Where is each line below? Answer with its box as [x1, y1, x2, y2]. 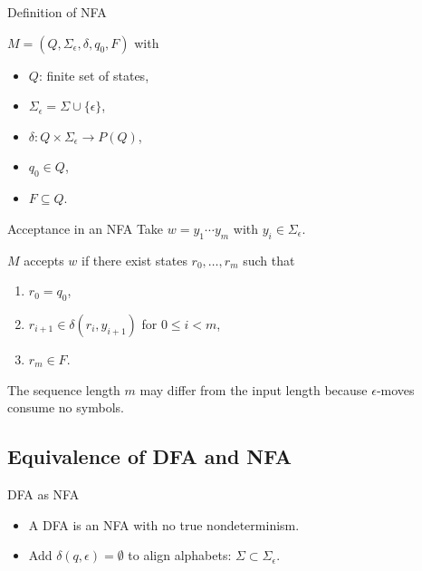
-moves [376, 380, 415, 399]
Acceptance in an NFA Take [7, 218, 164, 237]
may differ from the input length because [139, 380, 368, 399]
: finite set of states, [38, 65, 149, 84]
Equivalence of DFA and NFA [7, 442, 293, 470]
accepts [24, 250, 64, 269]
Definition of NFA [7, 3, 107, 21]
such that [243, 250, 295, 269]
